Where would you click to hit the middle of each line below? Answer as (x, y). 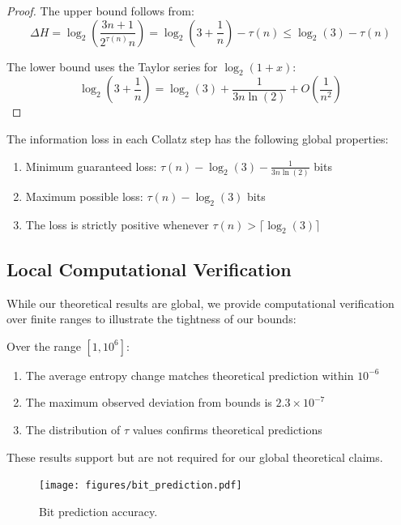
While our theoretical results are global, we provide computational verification (200, 303)
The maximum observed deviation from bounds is (149, 402)
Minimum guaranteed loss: (91, 166)
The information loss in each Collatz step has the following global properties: (198, 138)
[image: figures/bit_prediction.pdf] (141, 486)
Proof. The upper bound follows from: (100, 11)
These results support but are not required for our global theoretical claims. (195, 457)
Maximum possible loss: (84, 196)
